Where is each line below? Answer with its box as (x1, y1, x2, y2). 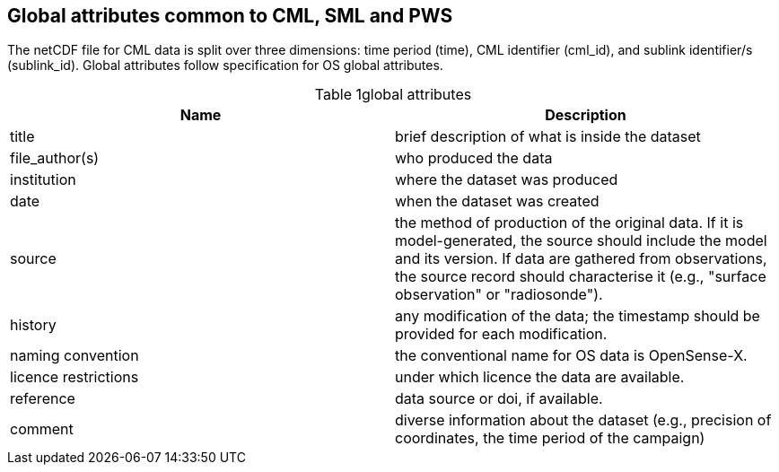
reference (10, 389, 75, 408)
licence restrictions (10, 368, 139, 387)
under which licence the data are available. (395, 368, 685, 387)
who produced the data (395, 149, 553, 168)
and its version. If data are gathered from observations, (395, 249, 767, 268)
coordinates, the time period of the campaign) (395, 429, 705, 448)
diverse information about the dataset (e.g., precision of (395, 411, 772, 430)
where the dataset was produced (395, 170, 618, 189)
